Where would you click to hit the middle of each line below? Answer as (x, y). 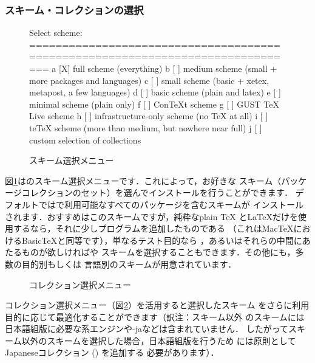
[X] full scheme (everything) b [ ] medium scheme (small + (168, 68)
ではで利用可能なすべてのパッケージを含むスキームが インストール (171, 204)
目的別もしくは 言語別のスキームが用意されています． (129, 264)
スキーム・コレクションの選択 (74, 9)
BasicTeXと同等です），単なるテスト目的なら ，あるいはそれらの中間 (157, 240)
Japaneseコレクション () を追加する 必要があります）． (112, 352)
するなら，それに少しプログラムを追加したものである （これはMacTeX (153, 228)
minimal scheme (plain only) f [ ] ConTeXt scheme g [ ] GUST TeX (154, 104)
